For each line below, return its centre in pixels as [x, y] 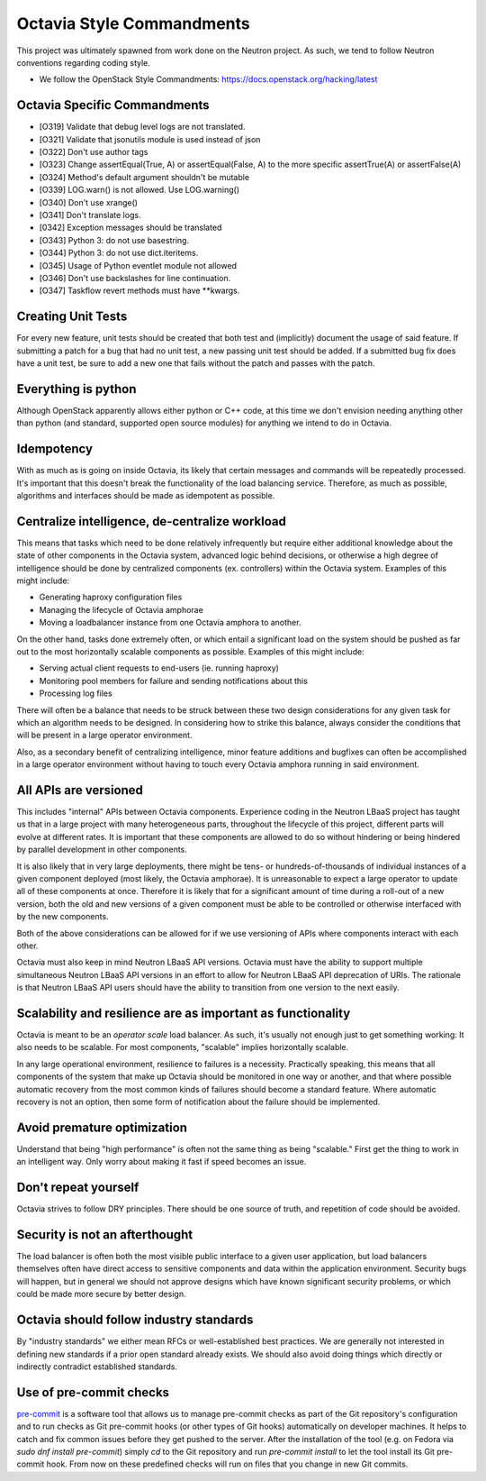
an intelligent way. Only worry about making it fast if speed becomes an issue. [162, 1162]
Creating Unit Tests [72, 317]
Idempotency [55, 449]
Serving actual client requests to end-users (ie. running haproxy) [159, 668]
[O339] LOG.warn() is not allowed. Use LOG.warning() [139, 190]
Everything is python [76, 389]
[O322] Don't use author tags [94, 152]
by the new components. [63, 917]
